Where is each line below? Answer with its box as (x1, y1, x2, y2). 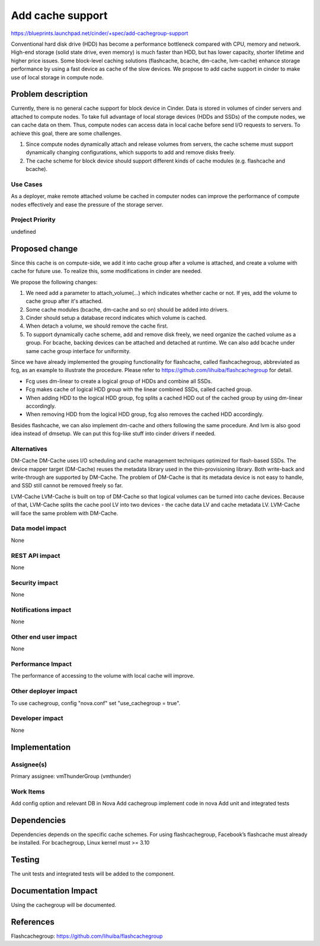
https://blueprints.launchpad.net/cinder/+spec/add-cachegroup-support (11, 30, 188, 37)
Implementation (11, 742, 71, 752)
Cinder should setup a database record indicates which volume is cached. (25, 315, 207, 322)
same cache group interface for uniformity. (25, 347, 131, 354)
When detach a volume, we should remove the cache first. (25, 322, 168, 329)
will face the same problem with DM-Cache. (11, 509, 119, 516)
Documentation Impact (11, 886, 98, 896)
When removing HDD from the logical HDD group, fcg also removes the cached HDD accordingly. (25, 411, 264, 418)
